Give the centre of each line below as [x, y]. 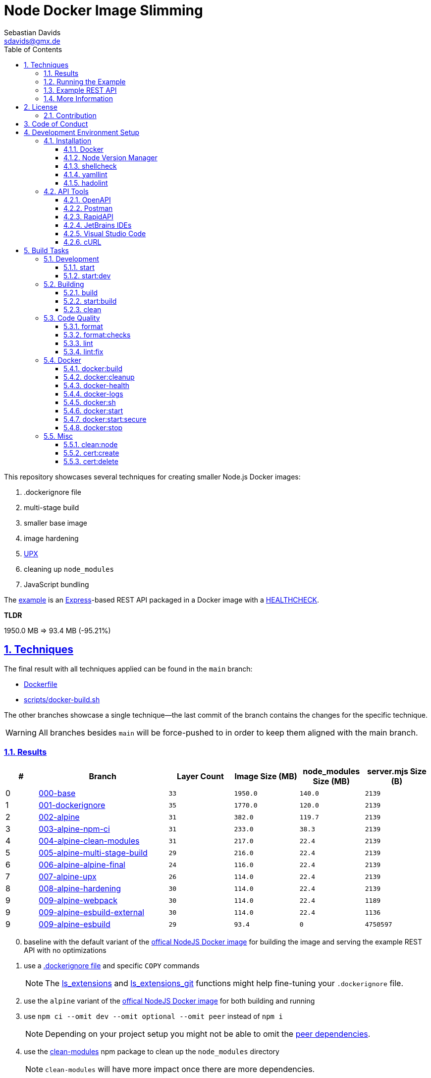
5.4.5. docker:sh [90, 402]
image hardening [51, 538]
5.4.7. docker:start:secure [105, 419]
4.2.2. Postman [88, 208]
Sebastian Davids [32, 32]
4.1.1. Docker [83, 149]
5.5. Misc [58, 436]
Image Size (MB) [266, 776]
